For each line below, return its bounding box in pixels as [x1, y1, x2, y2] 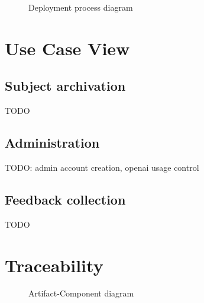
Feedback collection [5, 190, 126, 208]
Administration [5, 133, 100, 152]
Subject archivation [5, 76, 126, 95]
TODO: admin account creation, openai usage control [5, 161, 199, 173]
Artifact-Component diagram [28, 287, 134, 299]
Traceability [5, 253, 103, 277]
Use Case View [5, 36, 130, 60]
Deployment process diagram [28, 1, 133, 13]
